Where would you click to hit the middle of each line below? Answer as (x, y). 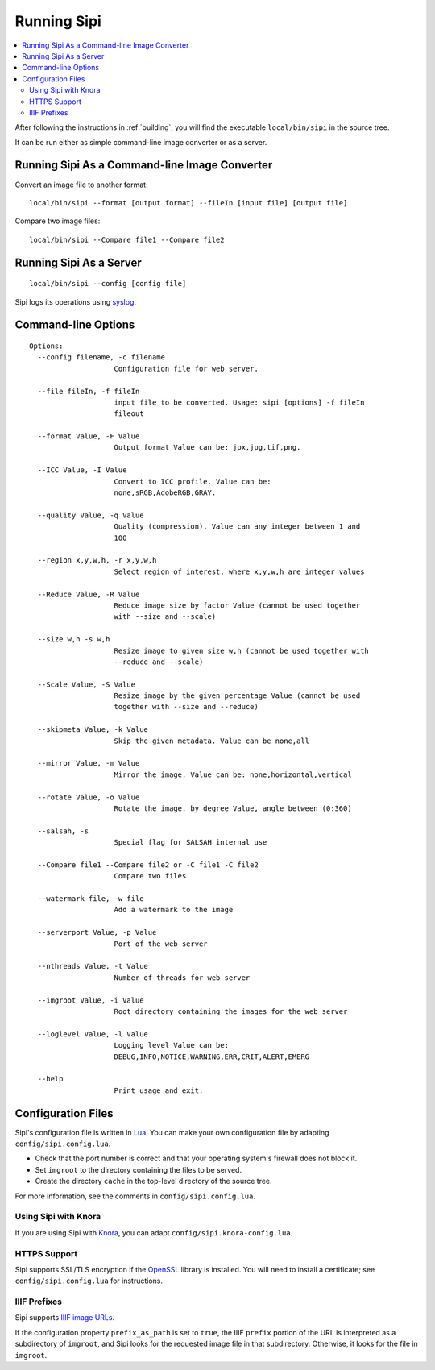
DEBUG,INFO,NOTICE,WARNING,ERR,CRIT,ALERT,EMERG (212, 1057)
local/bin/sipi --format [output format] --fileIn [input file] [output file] (188, 203)
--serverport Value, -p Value (97, 932)
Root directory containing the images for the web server (231, 1011)
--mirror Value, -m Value (89, 763)
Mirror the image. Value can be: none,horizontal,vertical (233, 774)
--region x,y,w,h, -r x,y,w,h (97, 560)
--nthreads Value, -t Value (93, 966)
